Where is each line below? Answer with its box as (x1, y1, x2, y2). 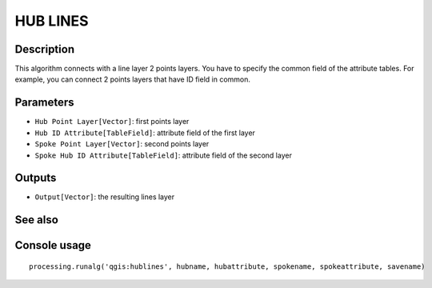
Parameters (14, 96, 74, 110)
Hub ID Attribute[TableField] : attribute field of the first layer (34, 128, 256, 138)
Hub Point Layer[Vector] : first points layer (34, 117, 190, 126)
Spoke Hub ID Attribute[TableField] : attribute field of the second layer (34, 150, 292, 160)
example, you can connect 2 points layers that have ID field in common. (14, 74, 251, 84)
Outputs (14, 171, 57, 185)
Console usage (14, 238, 92, 252)
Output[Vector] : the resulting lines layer (34, 192, 175, 202)
